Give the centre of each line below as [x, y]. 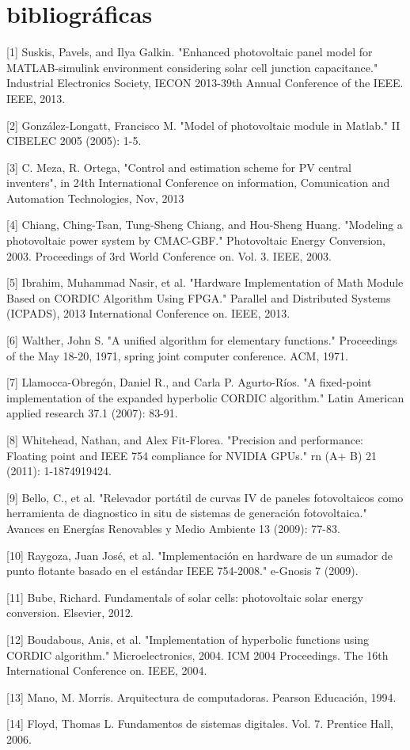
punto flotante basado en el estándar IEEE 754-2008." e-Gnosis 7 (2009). [182, 571]
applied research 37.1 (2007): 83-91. [92, 413]
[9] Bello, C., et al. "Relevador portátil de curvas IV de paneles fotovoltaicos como [205, 497]
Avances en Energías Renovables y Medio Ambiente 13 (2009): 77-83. [173, 528]
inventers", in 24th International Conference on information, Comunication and [198, 183]
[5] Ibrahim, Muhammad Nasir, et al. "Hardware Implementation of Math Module [205, 282]
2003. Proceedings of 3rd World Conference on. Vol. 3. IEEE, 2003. [169, 255]
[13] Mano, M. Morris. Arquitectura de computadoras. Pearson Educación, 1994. [201, 697]
